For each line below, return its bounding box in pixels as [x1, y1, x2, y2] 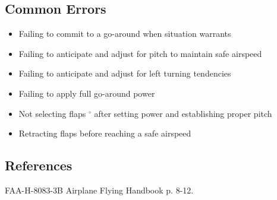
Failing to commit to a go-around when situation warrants [18, 27, 231, 40]
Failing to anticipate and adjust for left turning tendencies [18, 67, 231, 80]
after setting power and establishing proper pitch [94, 107, 272, 119]
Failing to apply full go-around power [18, 87, 155, 99]
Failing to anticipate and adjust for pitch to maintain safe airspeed [18, 47, 262, 59]
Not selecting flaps [18, 107, 86, 119]
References [5, 156, 73, 174]
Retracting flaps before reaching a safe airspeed [18, 127, 191, 139]
